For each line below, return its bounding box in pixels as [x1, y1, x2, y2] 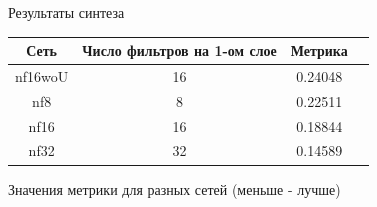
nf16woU [15, 65, 69, 86]
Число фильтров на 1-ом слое [82, 40, 277, 61]
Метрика [290, 40, 348, 61]
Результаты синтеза [8, 2, 125, 22]
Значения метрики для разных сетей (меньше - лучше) [8, 178, 341, 199]
